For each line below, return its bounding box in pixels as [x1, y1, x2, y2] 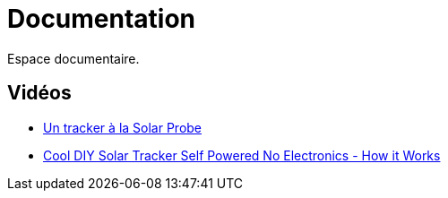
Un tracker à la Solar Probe [43, 119, 202, 135]
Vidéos [7, 82, 72, 105]
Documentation [7, 4, 196, 34]
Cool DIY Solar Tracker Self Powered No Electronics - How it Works [43, 147, 441, 163]
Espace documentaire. [7, 50, 140, 66]
